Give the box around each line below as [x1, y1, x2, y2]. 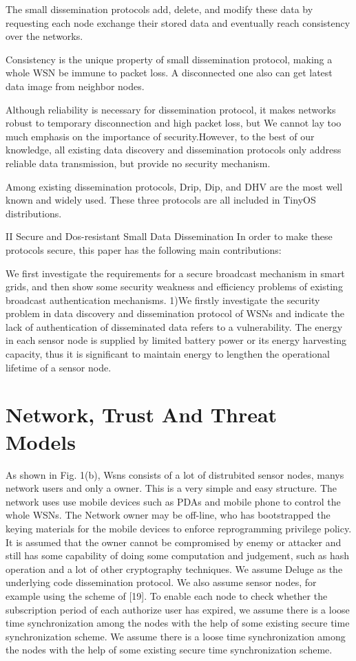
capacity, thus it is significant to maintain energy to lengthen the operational [6, 347, 330, 361]
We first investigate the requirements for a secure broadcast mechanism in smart [6, 266, 345, 280]
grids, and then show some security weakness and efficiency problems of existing [6, 279, 343, 294]
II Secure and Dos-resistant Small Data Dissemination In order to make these [6, 229, 333, 243]
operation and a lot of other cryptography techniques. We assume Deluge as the [6, 561, 343, 576]
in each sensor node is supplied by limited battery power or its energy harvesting [6, 333, 346, 347]
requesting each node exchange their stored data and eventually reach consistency [6, 15, 350, 30]
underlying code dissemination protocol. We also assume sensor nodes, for [6, 575, 317, 589]
